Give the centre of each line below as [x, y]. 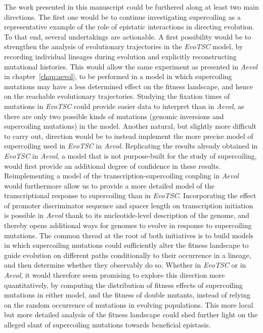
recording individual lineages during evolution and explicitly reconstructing [120, 56]
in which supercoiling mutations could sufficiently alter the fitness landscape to [126, 245]
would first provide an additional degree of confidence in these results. [113, 165]
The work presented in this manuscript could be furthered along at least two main [131, 7]
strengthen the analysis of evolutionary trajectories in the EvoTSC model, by [124, 46]
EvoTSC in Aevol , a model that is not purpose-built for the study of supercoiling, [130, 155]
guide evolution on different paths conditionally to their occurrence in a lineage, [128, 255]
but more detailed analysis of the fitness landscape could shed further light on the [131, 314]
